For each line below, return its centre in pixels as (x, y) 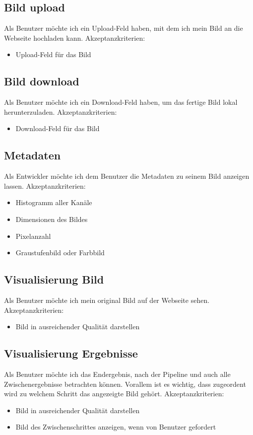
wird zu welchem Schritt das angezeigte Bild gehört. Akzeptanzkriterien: (114, 394)
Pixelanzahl (33, 236)
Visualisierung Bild (54, 279)
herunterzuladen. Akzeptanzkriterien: (61, 111)
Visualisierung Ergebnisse (71, 353)
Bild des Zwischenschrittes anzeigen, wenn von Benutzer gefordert (116, 427)
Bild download (42, 81)
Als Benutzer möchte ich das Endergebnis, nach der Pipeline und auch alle (117, 374)
